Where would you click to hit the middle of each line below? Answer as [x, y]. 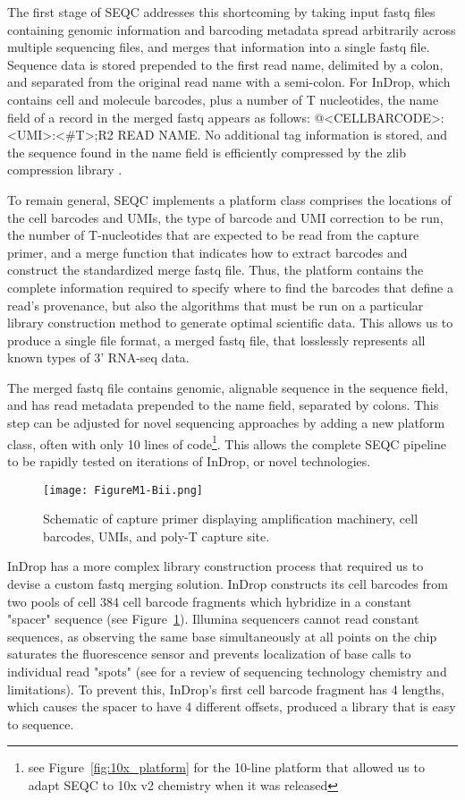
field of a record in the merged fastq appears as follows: [159, 117]
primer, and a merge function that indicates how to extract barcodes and [207, 252]
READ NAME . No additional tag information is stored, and [283, 135]
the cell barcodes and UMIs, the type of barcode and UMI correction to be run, [225, 217]
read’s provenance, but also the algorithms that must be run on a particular [216, 305]
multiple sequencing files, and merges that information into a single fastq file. [219, 47]
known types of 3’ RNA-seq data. [98, 357]
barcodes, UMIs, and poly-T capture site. [156, 536]
